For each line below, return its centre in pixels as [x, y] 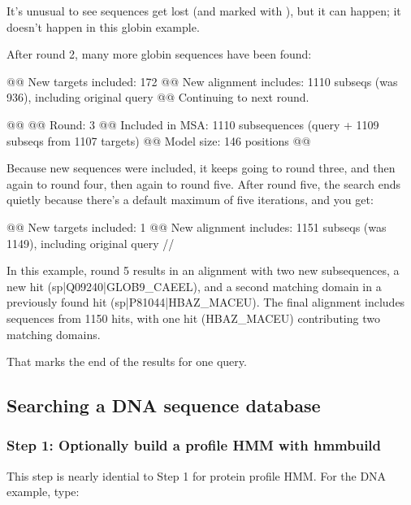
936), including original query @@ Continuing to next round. [158, 97]
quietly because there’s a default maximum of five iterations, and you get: [190, 200]
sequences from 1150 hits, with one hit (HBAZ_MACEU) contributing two [193, 318]
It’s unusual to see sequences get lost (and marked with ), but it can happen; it [204, 11]
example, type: [43, 492]
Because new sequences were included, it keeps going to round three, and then [201, 168]
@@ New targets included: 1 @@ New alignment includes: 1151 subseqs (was [197, 226]
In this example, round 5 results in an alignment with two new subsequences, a [203, 270]
